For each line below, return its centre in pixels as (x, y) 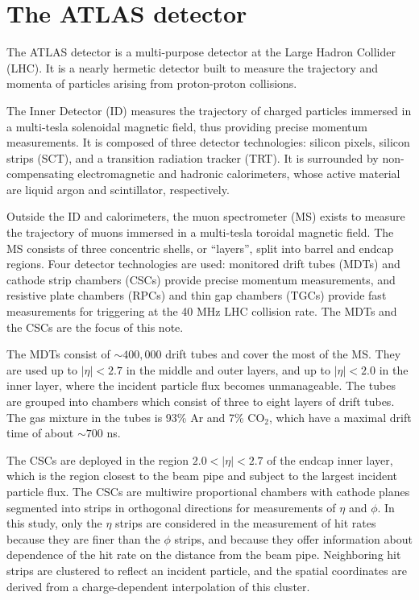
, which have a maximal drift (340, 417)
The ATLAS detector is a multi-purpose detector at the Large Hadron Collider (201, 52)
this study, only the (54, 523)
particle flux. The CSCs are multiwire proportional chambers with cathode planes (208, 491)
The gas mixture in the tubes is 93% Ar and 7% (125, 417)
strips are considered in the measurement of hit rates (246, 523)
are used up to (42, 369)
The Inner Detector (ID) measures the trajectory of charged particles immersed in (209, 110)
